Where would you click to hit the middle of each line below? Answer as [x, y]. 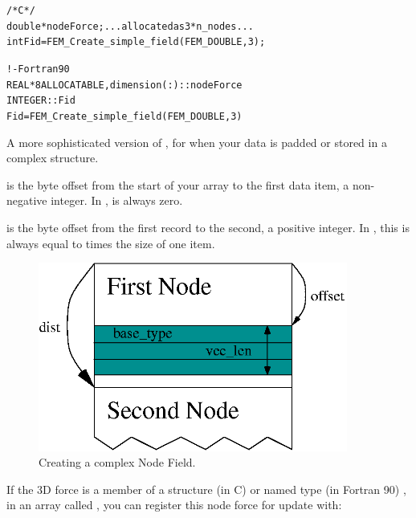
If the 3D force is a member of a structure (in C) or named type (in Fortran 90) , [206, 489]
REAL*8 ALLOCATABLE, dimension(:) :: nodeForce [124, 85]
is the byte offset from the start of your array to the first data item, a [178, 184]
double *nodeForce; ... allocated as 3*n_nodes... [130, 26]
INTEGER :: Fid [41, 101]
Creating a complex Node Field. [117, 462]
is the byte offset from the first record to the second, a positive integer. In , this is [208, 227]
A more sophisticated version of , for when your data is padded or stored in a [197, 142]
